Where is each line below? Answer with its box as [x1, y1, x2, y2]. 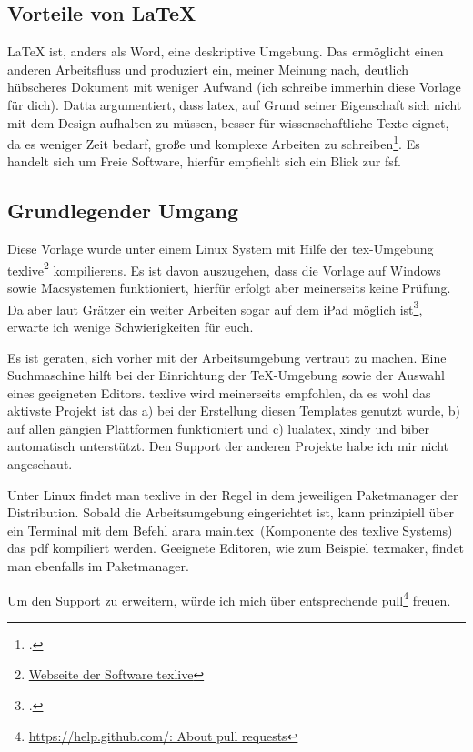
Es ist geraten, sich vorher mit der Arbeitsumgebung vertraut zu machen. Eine [7, 347, 447, 366]
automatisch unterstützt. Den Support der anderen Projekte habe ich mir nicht [7, 436, 448, 456]
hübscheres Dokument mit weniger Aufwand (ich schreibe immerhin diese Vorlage [7, 77, 461, 96]
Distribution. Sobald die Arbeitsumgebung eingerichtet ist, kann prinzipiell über [7, 503, 455, 522]
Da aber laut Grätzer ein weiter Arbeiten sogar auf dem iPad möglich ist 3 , [7, 296, 423, 318]
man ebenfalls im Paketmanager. [7, 556, 189, 576]
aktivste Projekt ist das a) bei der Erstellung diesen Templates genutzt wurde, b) [7, 401, 461, 420]
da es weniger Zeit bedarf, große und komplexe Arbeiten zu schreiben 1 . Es [7, 132, 420, 153]
